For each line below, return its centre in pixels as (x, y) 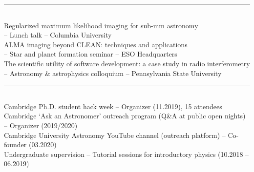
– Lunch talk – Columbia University (58, 35)
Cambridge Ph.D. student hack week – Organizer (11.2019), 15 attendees (113, 106)
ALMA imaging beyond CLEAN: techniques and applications (96, 44)
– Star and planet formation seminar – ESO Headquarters (91, 54)
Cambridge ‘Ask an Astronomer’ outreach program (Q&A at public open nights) (125, 116)
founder (15, 144)
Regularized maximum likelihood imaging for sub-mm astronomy (101, 25)
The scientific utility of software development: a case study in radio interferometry (127, 63)
